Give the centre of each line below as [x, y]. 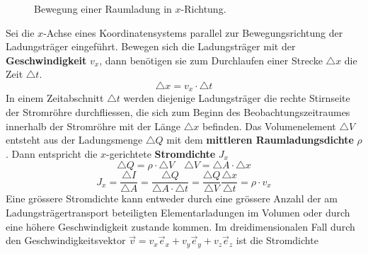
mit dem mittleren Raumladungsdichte [260, 140]
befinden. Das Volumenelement [269, 126]
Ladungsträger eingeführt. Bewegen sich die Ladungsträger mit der [151, 46]
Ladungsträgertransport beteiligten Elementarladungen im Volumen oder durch [178, 213]
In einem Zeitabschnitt [55, 98]
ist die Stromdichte [277, 240]
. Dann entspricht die [52, 153]
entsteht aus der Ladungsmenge [74, 140]
